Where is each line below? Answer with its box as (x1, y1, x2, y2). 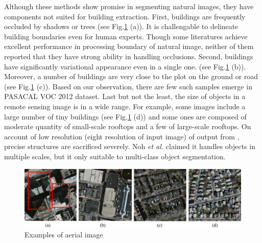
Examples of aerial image (25, 229, 103, 240)
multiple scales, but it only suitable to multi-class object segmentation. (4, 151, 226, 161)
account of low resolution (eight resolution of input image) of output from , (4, 131, 240, 141)
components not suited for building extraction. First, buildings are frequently (4, 11, 246, 21)
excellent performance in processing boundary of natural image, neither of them (4, 41, 254, 52)
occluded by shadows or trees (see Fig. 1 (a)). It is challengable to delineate (4, 21, 239, 32)
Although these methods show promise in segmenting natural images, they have (4, 1, 254, 11)
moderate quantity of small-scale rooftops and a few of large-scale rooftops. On (4, 121, 251, 132)
